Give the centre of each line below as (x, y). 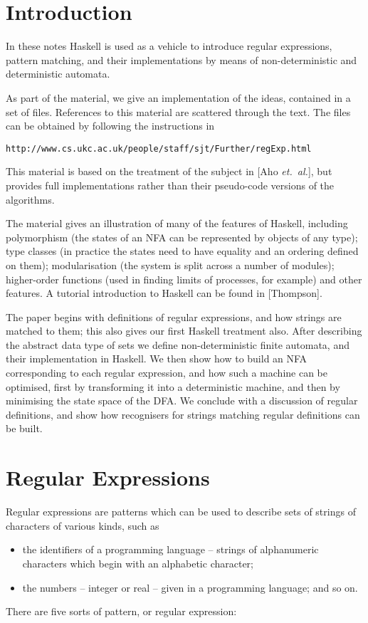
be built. (24, 428)
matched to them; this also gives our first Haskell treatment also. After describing (184, 331)
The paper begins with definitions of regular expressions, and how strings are (174, 316)
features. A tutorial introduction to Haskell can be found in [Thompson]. (164, 293)
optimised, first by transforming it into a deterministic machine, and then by (173, 386)
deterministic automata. (58, 74)
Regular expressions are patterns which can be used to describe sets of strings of (181, 512)
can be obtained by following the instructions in (110, 126)
